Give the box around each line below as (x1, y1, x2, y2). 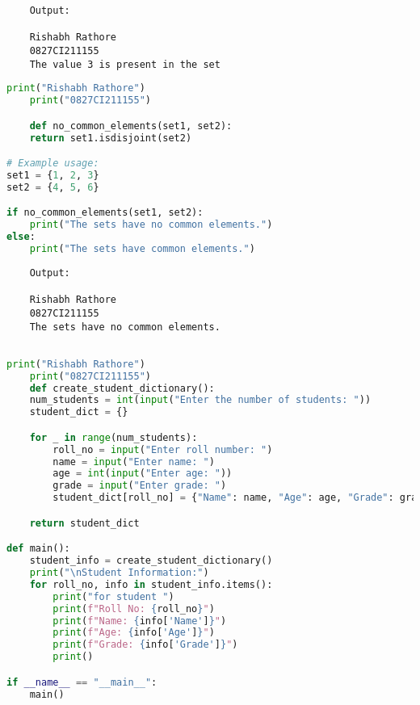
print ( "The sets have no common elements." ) (29, 219, 273, 231)
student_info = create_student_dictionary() (29, 555, 273, 567)
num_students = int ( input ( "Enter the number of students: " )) (29, 394, 372, 406)
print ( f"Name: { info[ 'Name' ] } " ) (52, 615, 227, 627)
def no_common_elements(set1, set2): (29, 120, 233, 132)
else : (6, 231, 36, 243)
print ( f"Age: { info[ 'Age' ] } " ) (52, 627, 215, 639)
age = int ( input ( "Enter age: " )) (52, 468, 233, 480)
